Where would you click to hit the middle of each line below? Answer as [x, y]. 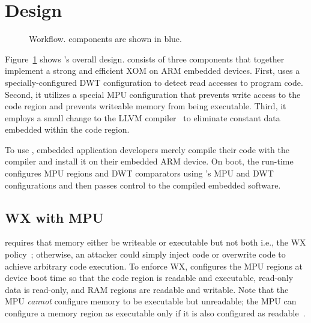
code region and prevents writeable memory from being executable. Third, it [146, 106]
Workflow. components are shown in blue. [105, 39]
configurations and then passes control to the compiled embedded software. [143, 185]
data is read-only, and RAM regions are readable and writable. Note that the [147, 289]
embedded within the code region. [67, 129]
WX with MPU [54, 217]
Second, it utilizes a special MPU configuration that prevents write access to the [153, 94]
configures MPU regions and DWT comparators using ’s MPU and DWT [139, 173]
